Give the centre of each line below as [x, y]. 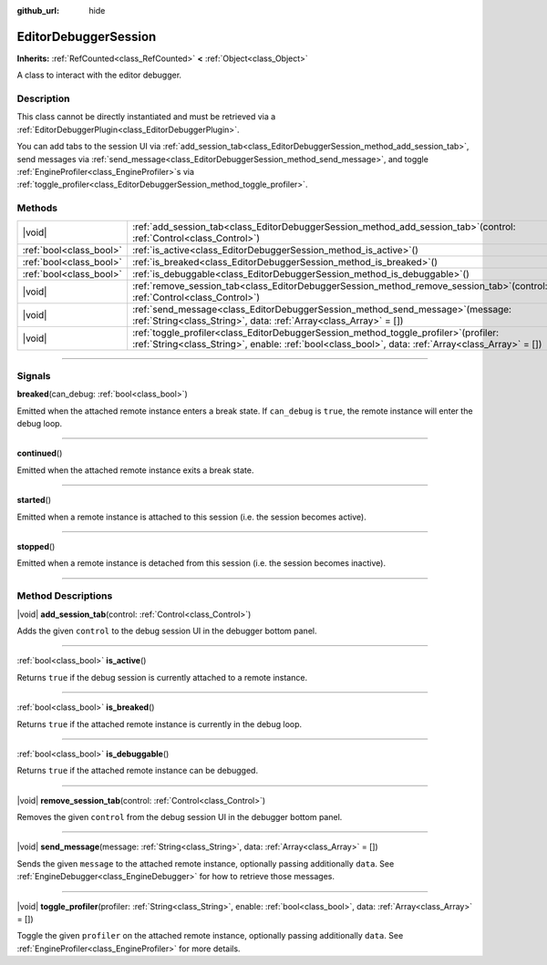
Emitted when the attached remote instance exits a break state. [135, 470]
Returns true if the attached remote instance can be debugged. [138, 771]
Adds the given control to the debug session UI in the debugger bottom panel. [167, 631]
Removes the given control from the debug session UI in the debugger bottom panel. [180, 817]
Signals [34, 375]
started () [34, 500]
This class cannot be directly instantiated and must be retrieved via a [146, 117]
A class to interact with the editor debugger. [99, 75]
